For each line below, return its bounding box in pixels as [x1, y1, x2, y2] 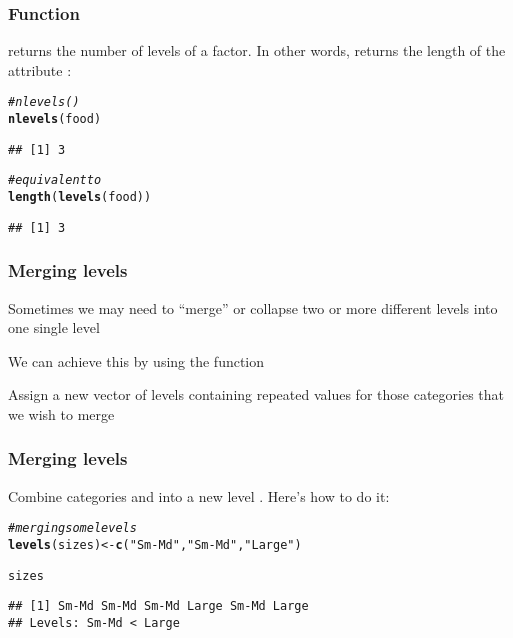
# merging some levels [8, 521, 137, 536]
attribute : [8, 59, 72, 80]
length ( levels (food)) [8, 190, 152, 205]
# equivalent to [8, 173, 102, 188]
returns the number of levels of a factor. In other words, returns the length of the [8, 40, 506, 61]
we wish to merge [8, 403, 115, 424]
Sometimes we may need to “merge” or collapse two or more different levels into [8, 297, 498, 318]
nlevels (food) [8, 112, 102, 127]
